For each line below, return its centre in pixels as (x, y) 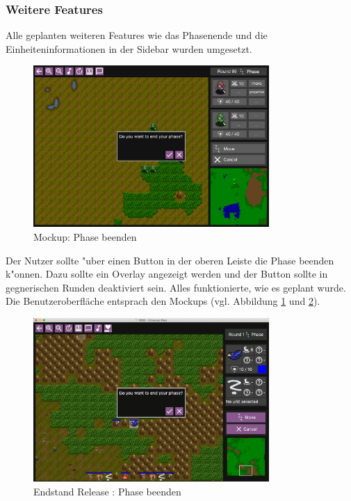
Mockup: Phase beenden (85, 237)
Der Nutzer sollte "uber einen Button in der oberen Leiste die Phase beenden (170, 260)
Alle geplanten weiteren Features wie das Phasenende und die (137, 35)
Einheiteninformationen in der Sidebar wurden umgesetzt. (129, 48)
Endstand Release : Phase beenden (107, 491)
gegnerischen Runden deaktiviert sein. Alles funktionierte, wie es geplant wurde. (176, 287)
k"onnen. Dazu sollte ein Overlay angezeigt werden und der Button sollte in (167, 274)
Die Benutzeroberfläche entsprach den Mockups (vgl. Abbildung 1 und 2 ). (163, 301)
